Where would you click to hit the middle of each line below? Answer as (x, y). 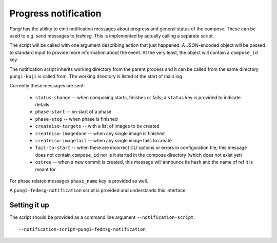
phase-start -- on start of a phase (73, 112)
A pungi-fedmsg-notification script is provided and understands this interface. (98, 191)
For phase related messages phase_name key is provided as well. (79, 181)
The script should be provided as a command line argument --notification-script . (102, 217)
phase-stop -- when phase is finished (76, 119)
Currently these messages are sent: (47, 86)
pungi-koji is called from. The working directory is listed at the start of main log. (96, 76)
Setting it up (29, 205)
